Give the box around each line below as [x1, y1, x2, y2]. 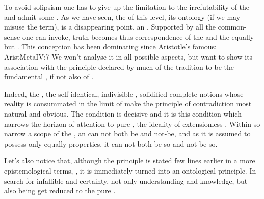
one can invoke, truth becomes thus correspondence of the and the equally [22, 31, 254, 42]
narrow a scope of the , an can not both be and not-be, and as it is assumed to [4, 128, 251, 139]
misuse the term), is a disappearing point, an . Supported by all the [4, 21, 216, 32]
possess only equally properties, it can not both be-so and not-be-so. [4, 138, 218, 149]
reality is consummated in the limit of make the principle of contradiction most [4, 98, 252, 109]
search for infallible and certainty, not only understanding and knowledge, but [4, 175, 248, 186]
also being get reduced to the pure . [4, 185, 116, 196]
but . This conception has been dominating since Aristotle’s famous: [4, 41, 217, 52]
